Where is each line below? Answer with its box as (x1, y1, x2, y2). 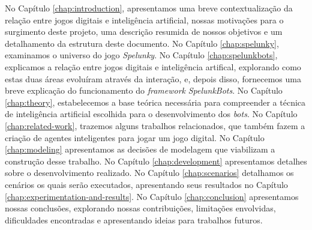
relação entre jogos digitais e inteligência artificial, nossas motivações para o (5, 13, 284, 26)
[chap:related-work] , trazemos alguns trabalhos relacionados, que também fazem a (5, 119, 305, 132)
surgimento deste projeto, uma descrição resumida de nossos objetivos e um (5, 25, 283, 38)
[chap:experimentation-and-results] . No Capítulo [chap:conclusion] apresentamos (5, 190, 299, 202)
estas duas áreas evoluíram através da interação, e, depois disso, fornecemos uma (5, 72, 301, 85)
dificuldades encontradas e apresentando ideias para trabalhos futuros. (5, 213, 263, 226)
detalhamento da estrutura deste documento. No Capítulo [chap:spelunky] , (5, 37, 279, 49)
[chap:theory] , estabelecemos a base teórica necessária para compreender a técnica (5, 95, 306, 108)
